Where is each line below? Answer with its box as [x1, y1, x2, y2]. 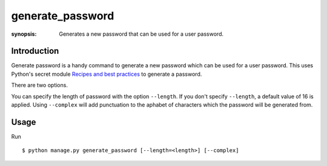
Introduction [11, 46, 59, 56]
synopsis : [11, 30, 37, 38]
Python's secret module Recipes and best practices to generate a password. [11, 70, 202, 78]
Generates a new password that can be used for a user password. [59, 30, 224, 38]
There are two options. [11, 82, 68, 89]
